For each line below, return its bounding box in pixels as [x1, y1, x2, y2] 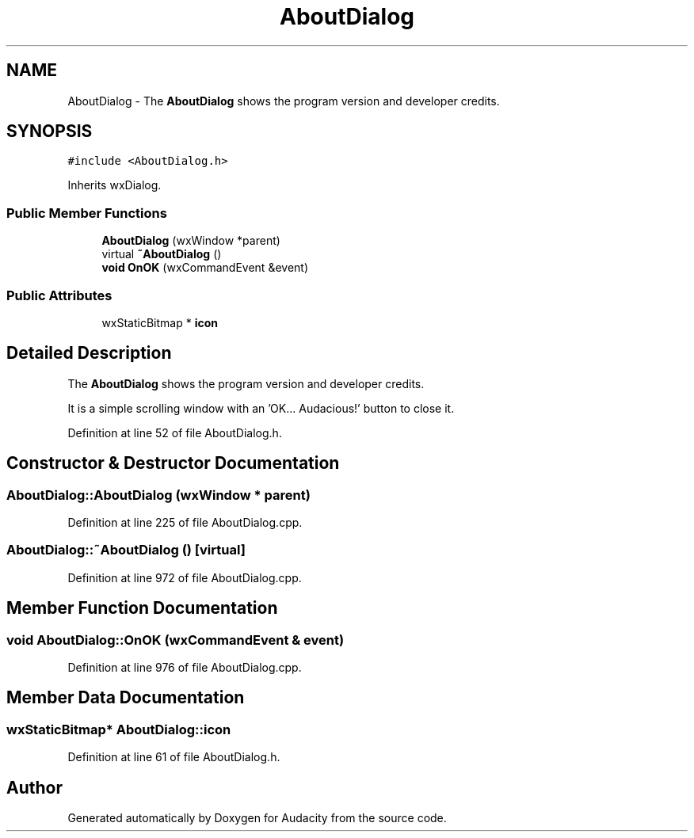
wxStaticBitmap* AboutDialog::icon [6, 721, 231, 737]
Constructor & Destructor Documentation [6, 453, 340, 474]
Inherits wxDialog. [67, 178, 162, 192]
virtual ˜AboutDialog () [101, 247, 222, 261]
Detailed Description [6, 343, 172, 364]
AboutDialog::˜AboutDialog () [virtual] [6, 542, 246, 558]
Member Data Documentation [6, 688, 245, 708]
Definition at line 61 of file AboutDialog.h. [67, 750, 280, 764]
